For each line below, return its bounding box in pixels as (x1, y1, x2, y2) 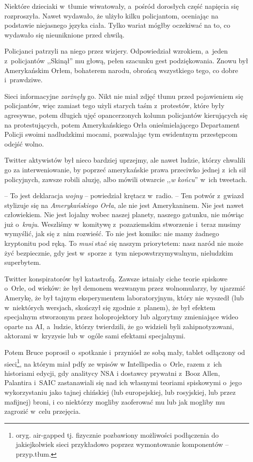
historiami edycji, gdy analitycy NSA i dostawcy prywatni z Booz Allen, (4, 368, 220, 378)
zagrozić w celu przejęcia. (4, 406, 81, 416)
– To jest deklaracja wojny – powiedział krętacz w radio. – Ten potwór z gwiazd (4, 190, 244, 201)
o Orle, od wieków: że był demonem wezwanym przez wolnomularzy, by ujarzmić (4, 283, 245, 293)
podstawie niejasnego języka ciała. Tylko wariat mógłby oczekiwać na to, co (4, 20, 230, 30)
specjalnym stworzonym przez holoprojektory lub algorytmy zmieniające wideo (4, 312, 238, 322)
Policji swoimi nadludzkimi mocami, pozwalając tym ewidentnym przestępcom (4, 129, 237, 139)
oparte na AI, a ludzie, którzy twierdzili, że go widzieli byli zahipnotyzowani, (4, 321, 234, 331)
